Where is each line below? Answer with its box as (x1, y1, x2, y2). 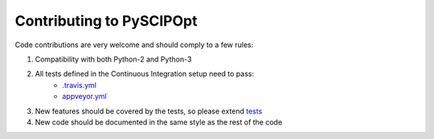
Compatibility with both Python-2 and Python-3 (35, 54, 192, 64)
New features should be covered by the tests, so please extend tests (35, 106, 263, 116)
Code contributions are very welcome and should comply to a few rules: (14, 40, 254, 50)
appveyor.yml (62, 92, 108, 101)
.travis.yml (62, 80, 96, 89)
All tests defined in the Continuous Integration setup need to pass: (35, 69, 255, 79)
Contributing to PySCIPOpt (14, 12, 198, 30)
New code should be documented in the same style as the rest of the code (35, 117, 283, 127)
